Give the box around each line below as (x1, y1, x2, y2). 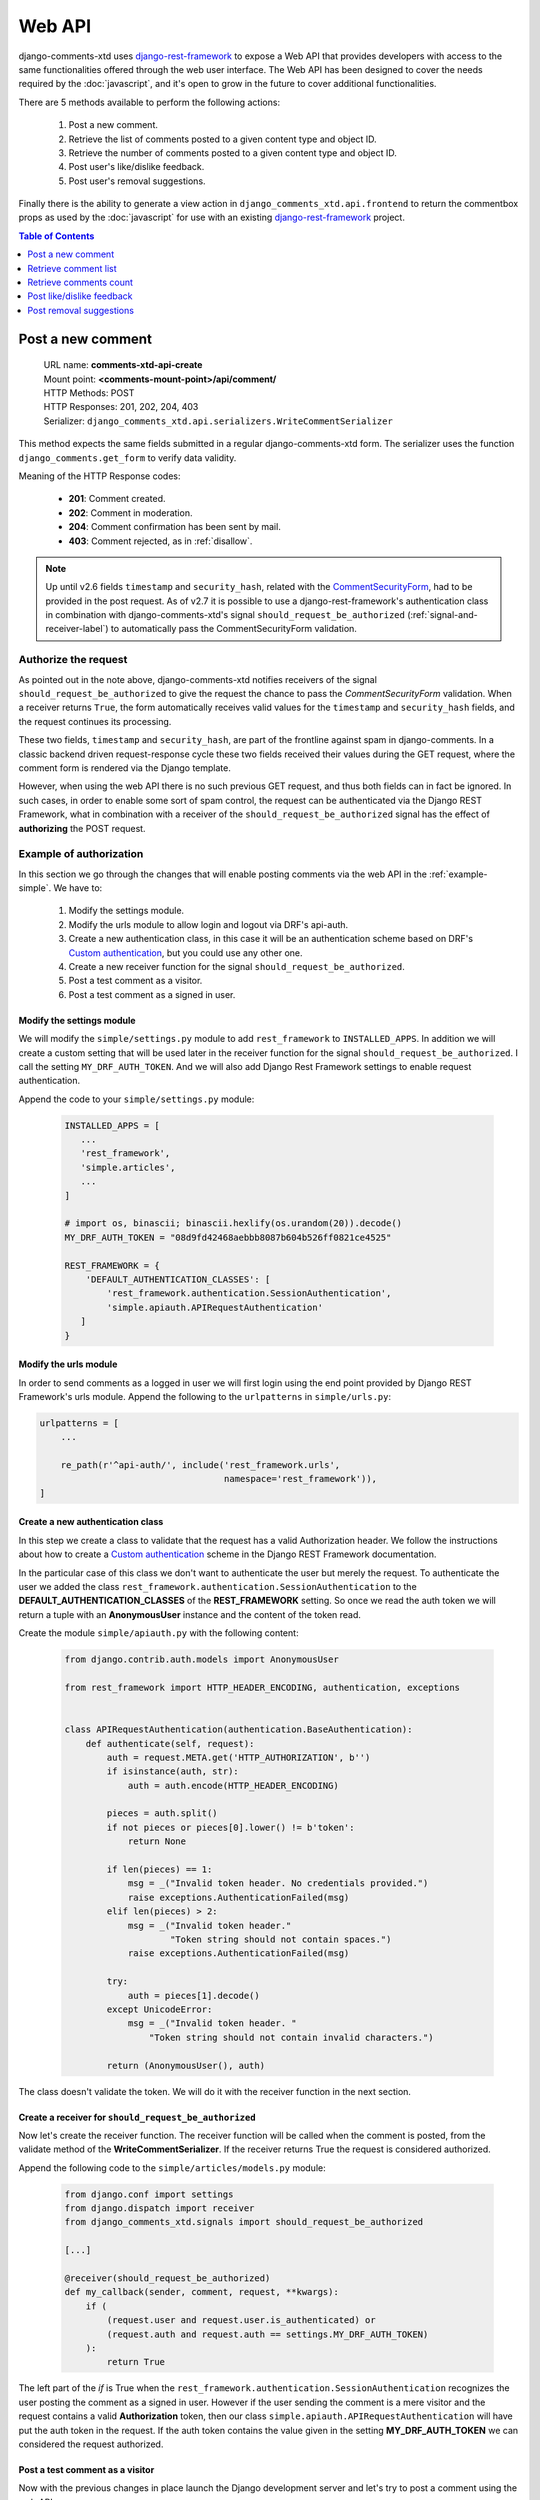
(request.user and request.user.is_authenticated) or (106, 2315, 376, 2326)
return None (127, 1836, 187, 1847)
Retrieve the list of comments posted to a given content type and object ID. (68, 133, 377, 145)
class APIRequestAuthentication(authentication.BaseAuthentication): (64, 1724, 413, 1735)
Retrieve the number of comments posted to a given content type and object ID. (68, 146, 397, 159)
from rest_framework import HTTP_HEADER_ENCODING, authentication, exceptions (64, 1681, 460, 1693)
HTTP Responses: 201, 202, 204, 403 (43, 401, 199, 413)
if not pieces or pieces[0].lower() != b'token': (106, 1821, 355, 1833)
